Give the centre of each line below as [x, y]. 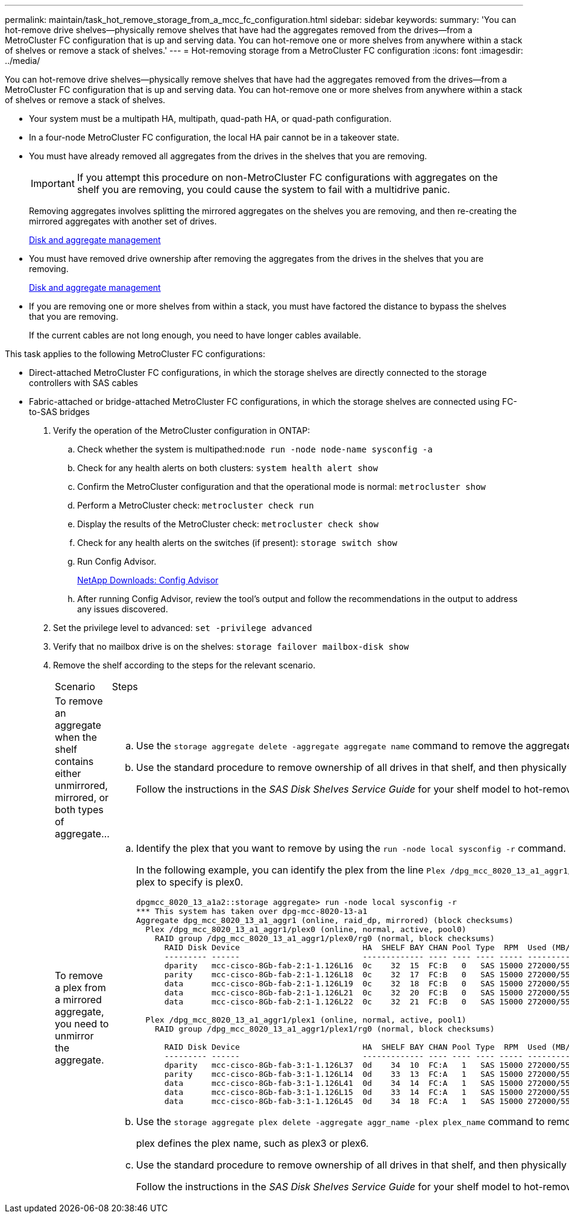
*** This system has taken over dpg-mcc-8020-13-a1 [252, 911]
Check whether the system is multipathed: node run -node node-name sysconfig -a [255, 449]
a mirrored [78, 999]
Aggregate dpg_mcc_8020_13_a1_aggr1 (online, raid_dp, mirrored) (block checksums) [325, 920]
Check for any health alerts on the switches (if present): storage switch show [237, 543]
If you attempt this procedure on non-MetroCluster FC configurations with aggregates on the [287, 177]
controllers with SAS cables [83, 383]
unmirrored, [81, 785]
